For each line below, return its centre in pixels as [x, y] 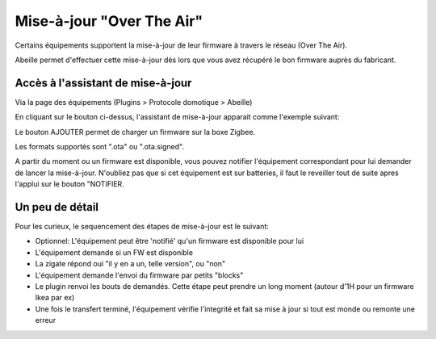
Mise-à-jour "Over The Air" [109, 21]
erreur [46, 320]
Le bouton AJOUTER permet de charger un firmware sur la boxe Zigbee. [135, 132]
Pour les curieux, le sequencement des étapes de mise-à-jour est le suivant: [142, 227]
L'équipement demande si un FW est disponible [114, 252]
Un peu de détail [57, 207]
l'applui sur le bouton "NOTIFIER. [69, 184]
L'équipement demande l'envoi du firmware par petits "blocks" [139, 275]
